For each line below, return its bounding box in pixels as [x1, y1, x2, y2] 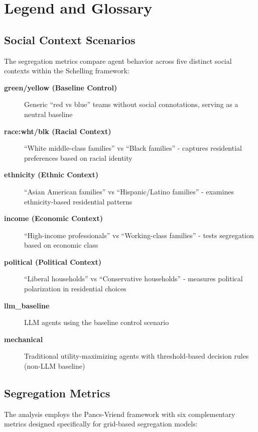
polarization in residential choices [24, 283, 126, 294]
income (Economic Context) [4, 213, 103, 224]
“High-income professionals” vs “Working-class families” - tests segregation [24, 230, 254, 240]
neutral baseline [24, 109, 73, 119]
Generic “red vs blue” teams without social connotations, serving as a [24, 99, 238, 110]
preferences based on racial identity [24, 152, 133, 163]
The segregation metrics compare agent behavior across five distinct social [4, 55, 232, 66]
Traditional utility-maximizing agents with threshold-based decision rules [24, 351, 249, 361]
